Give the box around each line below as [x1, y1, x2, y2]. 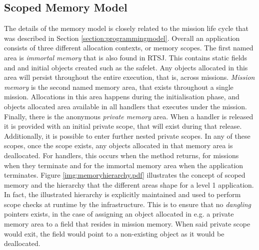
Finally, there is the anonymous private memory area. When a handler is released [4, 111, 253, 121]
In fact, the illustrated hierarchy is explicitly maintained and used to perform [4, 189, 241, 200]
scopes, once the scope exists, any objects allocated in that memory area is [4, 140, 233, 151]
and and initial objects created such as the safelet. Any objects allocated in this [4, 62, 248, 72]
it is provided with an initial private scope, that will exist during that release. [4, 121, 242, 131]
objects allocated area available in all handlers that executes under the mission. [4, 101, 247, 111]
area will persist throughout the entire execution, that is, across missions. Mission [4, 72, 255, 82]
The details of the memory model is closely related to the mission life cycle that [4, 23, 248, 33]
